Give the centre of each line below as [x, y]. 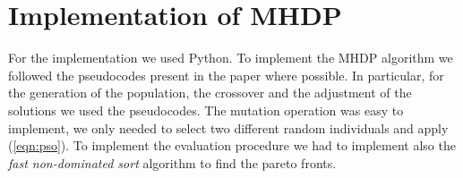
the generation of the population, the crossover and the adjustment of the [210, 93]
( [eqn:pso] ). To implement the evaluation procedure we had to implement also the [232, 145]
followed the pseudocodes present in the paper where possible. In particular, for [226, 75]
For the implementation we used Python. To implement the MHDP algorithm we [231, 58]
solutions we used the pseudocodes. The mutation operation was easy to [206, 110]
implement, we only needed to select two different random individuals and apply [228, 127]
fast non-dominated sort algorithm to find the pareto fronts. [172, 162]
